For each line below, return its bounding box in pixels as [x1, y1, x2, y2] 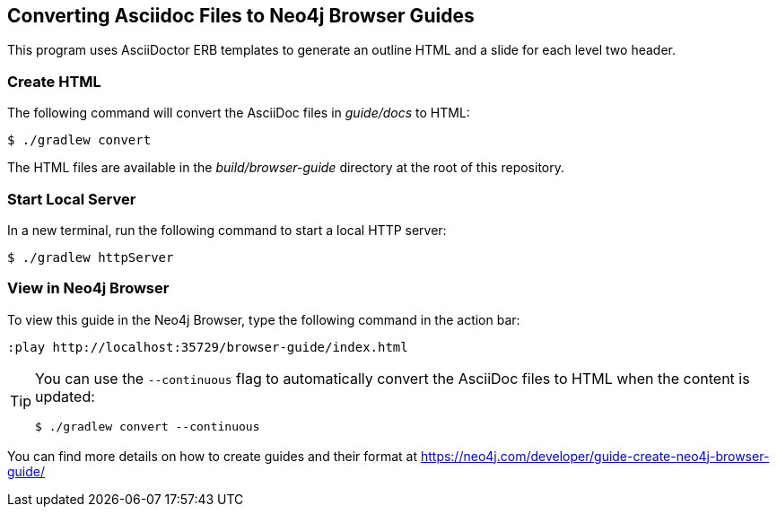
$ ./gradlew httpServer [7, 249, 174, 265]
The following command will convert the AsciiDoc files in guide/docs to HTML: [7, 105, 470, 121]
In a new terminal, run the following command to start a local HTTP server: [7, 222, 447, 238]
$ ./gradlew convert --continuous [35, 419, 260, 433]
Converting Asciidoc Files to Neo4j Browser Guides [7, 4, 475, 27]
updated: [35, 387, 95, 405]
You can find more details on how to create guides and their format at [7, 448, 417, 464]
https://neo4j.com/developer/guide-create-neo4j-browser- [420, 448, 770, 464]
